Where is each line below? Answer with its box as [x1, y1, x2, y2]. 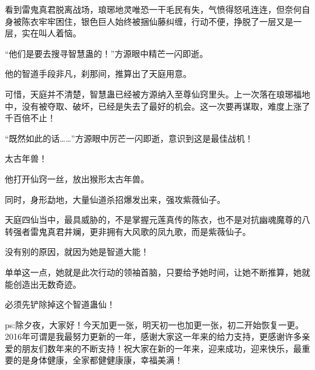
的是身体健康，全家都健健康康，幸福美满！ [13, 354, 183, 366]
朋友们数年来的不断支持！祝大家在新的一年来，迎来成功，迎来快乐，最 [21, 342, 302, 354]
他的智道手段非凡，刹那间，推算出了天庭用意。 [5, 67, 191, 80]
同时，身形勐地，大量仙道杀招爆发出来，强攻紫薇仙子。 [5, 193, 225, 205]
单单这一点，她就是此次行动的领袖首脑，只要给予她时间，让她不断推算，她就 [5, 265, 310, 278]
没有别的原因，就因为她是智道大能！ [5, 245, 149, 258]
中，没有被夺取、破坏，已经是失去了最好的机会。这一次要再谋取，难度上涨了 [5, 99, 310, 112]
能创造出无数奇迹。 [5, 277, 81, 290]
